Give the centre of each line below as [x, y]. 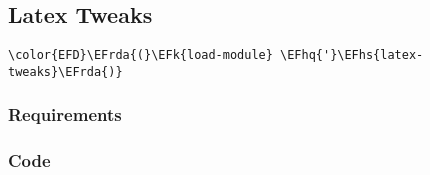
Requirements [65, 114]
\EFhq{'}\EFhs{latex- [352, 55]
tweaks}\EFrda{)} [65, 71]
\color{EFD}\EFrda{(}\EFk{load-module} [140, 55]
